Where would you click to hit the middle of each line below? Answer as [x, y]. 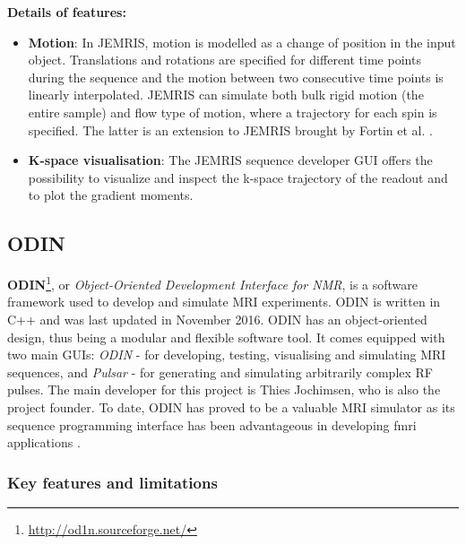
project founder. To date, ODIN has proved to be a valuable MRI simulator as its [231, 407]
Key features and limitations [112, 482]
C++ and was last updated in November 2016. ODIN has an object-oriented [217, 319]
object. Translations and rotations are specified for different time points [224, 60]
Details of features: [67, 12]
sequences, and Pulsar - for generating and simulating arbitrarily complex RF [220, 372]
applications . [44, 442]
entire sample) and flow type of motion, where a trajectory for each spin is [233, 112]
